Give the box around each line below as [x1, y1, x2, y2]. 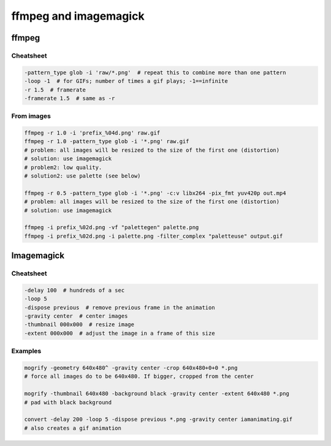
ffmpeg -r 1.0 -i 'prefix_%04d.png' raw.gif [24, 130, 161, 136]
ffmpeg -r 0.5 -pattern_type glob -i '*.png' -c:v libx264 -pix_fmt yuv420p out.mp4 [24, 189, 286, 197]
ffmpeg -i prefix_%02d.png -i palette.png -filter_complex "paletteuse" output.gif [24, 232, 283, 240]
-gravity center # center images [24, 313, 128, 319]
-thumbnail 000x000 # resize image [24, 321, 135, 328]
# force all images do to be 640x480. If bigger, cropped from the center [24, 373, 254, 380]
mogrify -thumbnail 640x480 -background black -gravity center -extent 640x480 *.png [24, 390, 289, 397]
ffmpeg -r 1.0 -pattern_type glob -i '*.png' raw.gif [24, 138, 189, 145]
